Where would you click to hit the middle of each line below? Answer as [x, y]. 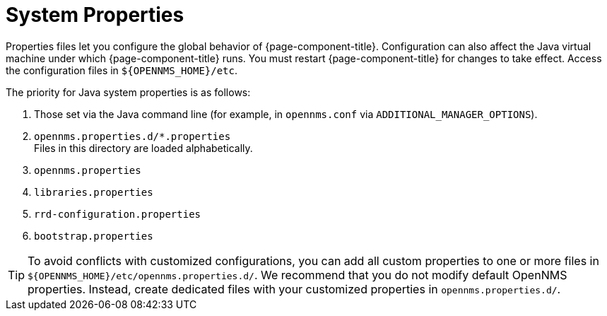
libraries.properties [94, 192]
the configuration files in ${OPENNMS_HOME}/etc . [122, 70]
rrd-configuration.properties [118, 214]
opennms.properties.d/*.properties [132, 136]
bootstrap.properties [94, 236]
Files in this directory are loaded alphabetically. [143, 148]
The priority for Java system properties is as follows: [128, 92]
